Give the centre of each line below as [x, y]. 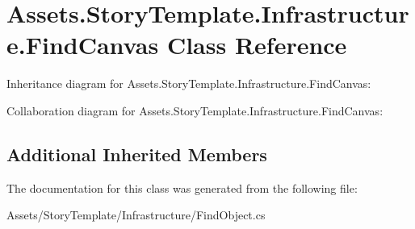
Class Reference [257, 45]
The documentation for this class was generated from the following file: [182, 187]
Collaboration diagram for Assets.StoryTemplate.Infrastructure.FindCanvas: [195, 110]
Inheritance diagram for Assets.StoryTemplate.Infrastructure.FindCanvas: [189, 83]
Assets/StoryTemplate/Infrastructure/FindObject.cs [136, 215]
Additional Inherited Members [137, 154]
